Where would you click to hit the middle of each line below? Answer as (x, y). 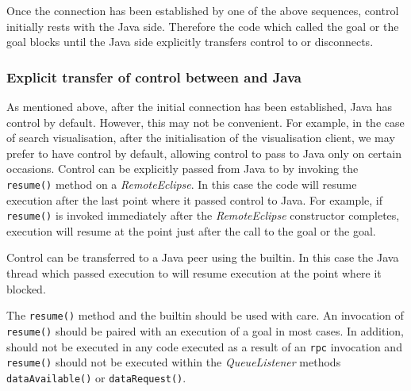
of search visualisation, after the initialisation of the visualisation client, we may (201, 138)
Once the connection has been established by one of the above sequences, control (203, 10)
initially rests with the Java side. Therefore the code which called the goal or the (203, 26)
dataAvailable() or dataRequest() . (96, 377)
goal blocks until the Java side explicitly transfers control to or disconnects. (190, 42)
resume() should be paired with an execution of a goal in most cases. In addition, (205, 330)
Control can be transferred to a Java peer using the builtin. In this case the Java (203, 257)
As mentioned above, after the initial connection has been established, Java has (199, 106)
